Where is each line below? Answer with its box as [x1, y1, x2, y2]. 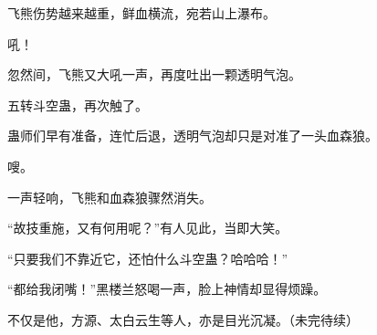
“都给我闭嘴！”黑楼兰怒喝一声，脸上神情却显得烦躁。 [7, 279, 327, 298]
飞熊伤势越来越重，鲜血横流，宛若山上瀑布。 [7, 4, 276, 22]
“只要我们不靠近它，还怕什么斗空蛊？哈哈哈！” [7, 248, 288, 267]
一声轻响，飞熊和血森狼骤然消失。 [7, 187, 212, 206]
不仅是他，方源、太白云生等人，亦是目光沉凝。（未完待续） [7, 309, 359, 329]
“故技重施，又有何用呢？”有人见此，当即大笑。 [7, 218, 288, 237]
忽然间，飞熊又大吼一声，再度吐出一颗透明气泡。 [7, 65, 301, 84]
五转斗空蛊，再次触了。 [7, 95, 148, 114]
